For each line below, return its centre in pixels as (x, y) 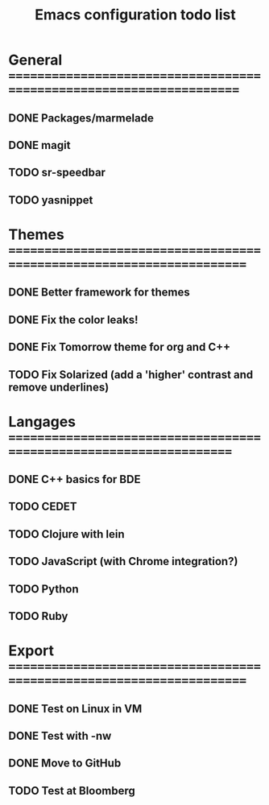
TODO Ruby (38, 616)
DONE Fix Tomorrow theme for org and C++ (120, 347)
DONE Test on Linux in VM (75, 709)
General (35, 60)
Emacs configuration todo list (135, 15)
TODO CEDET (43, 507)
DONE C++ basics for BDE (74, 479)
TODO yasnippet (51, 200)
